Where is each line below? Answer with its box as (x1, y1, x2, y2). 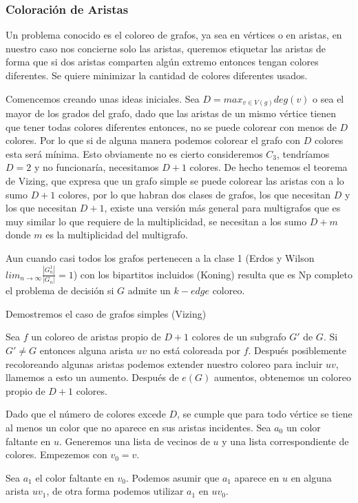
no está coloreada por (149, 343, 240, 358)
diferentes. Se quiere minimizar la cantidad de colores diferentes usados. (6, 68, 308, 82)
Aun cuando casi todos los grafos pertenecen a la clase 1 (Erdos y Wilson (6, 251, 315, 265)
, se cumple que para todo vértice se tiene (177, 407, 352, 421)
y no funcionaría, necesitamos (34, 160, 159, 174)
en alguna (291, 470, 332, 484)
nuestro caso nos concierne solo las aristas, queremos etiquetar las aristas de (6, 41, 326, 55)
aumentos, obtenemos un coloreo (214, 370, 351, 384)
